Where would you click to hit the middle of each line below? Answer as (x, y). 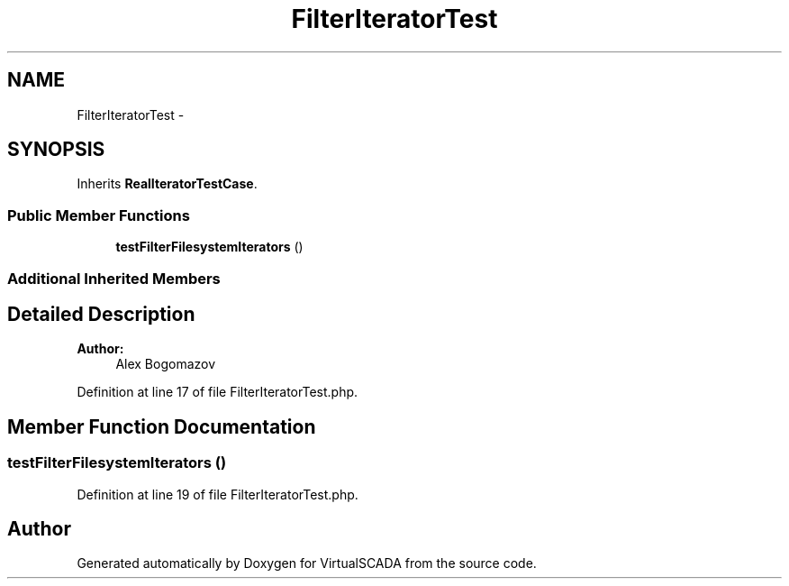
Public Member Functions (99, 215)
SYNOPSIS (56, 150)
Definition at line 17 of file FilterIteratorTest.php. (218, 392)
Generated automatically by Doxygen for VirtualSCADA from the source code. (307, 563)
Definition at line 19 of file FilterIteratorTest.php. (218, 494)
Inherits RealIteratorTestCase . (167, 184)
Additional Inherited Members (114, 278)
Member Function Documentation (162, 426)
